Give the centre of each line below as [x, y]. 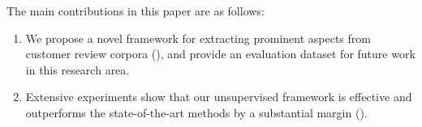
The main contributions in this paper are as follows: [136, 11]
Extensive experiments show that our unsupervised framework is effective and [219, 97]
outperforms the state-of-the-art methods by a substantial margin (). [196, 112]
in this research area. [78, 69]
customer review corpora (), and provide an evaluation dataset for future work [220, 54]
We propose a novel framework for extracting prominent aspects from [198, 38]
